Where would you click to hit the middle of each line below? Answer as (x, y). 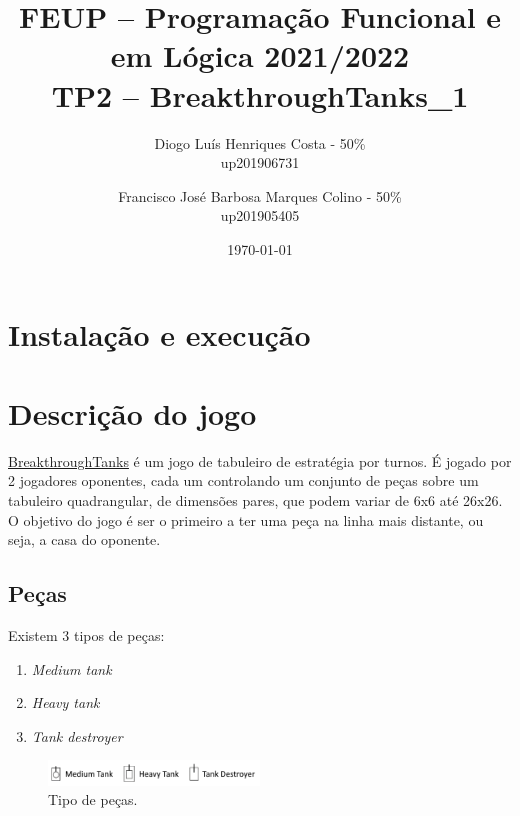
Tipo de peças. (93, 799)
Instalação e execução (159, 334)
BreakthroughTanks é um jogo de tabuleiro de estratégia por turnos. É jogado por (260, 460)
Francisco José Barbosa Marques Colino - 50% (260, 195)
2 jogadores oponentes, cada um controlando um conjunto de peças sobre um (243, 480)
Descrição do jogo (132, 412)
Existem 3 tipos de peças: (86, 634)
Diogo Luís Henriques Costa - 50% (260, 142)
